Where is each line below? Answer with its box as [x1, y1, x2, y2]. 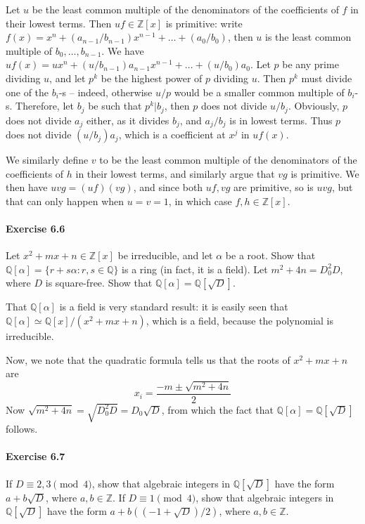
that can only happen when [6, 193, 124, 208]
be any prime [282, 57, 339, 72]
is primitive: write [165, 15, 243, 30]
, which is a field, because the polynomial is [146, 313, 334, 328]
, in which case [168, 193, 232, 208]
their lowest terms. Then [6, 15, 112, 30]
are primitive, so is [233, 180, 314, 195]
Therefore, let [15, 98, 74, 113]
